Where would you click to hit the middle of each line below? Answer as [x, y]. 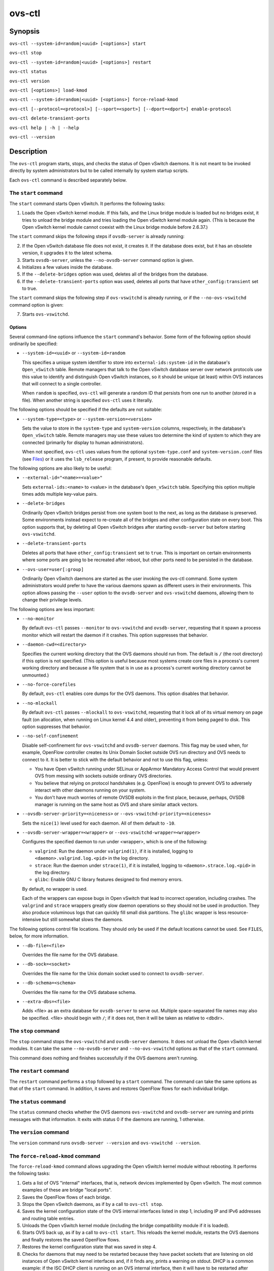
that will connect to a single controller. [62, 384]
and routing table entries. [48, 1218]
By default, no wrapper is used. [55, 889]
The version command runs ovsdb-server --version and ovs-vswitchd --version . [105, 1143]
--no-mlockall [40, 703]
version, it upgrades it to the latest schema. [67, 253]
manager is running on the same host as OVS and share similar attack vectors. [117, 804]
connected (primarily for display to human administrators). [83, 442]
